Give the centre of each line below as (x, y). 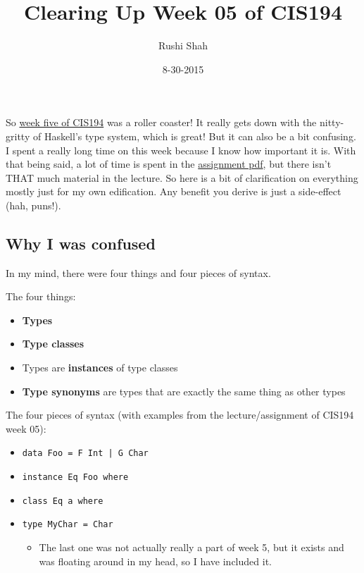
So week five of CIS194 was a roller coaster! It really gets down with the (161, 122)
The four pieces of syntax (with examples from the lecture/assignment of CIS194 (180, 415)
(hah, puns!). (33, 205)
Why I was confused (81, 243)
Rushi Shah (183, 45)
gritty (18, 136)
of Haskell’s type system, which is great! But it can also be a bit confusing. (194, 136)
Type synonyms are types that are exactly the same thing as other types (184, 391)
